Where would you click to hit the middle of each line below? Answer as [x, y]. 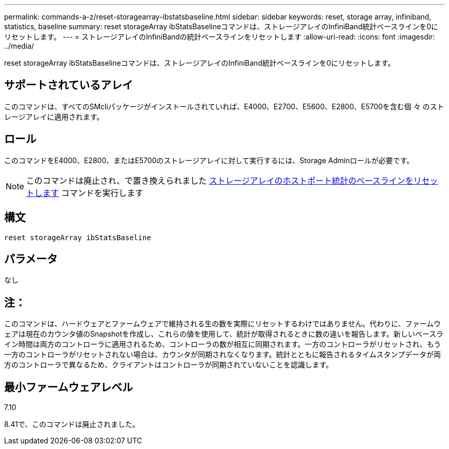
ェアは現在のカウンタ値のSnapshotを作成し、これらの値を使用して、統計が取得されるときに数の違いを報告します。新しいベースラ [224, 334]
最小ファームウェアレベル [69, 387]
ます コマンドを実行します [93, 193]
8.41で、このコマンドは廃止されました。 [72, 424]
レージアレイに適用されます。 [54, 116]
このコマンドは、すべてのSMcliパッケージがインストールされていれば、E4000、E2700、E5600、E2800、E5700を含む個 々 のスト [224, 106]
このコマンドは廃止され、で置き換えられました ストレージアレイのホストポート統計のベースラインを [220, 180]
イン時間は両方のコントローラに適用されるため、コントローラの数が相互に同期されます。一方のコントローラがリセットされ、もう [223, 344]
